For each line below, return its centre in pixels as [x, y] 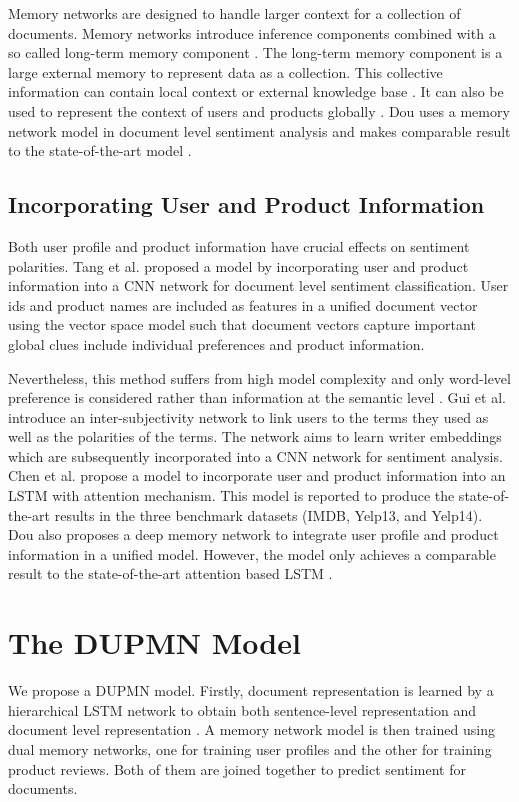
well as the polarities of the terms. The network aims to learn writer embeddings [255, 436]
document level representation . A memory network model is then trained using [251, 729]
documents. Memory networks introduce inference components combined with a [252, 32]
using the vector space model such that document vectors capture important [242, 324]
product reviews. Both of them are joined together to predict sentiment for [237, 768]
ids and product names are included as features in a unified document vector [243, 304]
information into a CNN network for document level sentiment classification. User [258, 285]
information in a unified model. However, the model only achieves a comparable [252, 553]
